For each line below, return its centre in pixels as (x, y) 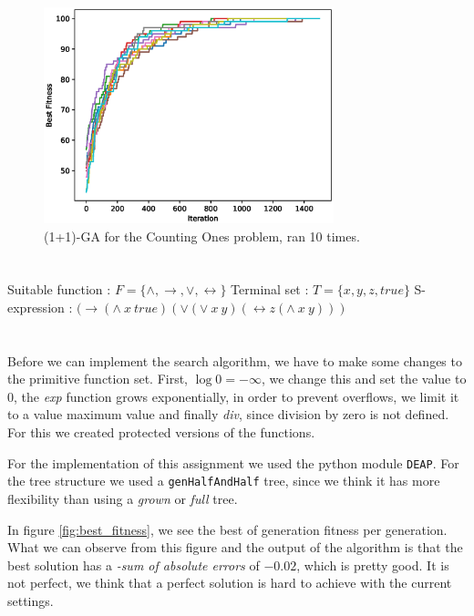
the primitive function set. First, (98, 379)
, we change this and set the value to (364, 379)
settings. (31, 600)
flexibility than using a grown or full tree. (123, 498)
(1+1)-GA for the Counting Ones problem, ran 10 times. (202, 236)
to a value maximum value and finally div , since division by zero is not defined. (228, 414)
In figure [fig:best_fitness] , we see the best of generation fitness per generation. (227, 529)
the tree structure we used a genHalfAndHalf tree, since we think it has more (224, 481)
